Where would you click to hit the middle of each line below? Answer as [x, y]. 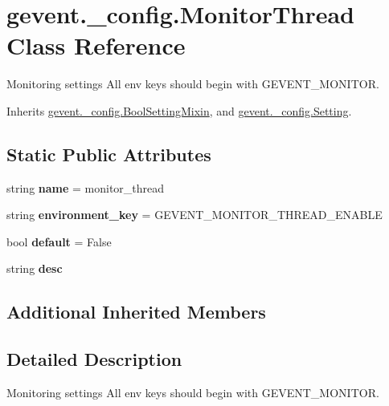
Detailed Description [94, 359]
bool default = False [59, 241]
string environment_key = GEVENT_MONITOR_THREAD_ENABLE [194, 215]
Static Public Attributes [109, 154]
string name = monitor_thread [86, 187]
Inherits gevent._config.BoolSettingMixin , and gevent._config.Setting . [179, 110]
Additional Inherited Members [136, 312]
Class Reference [96, 45]
